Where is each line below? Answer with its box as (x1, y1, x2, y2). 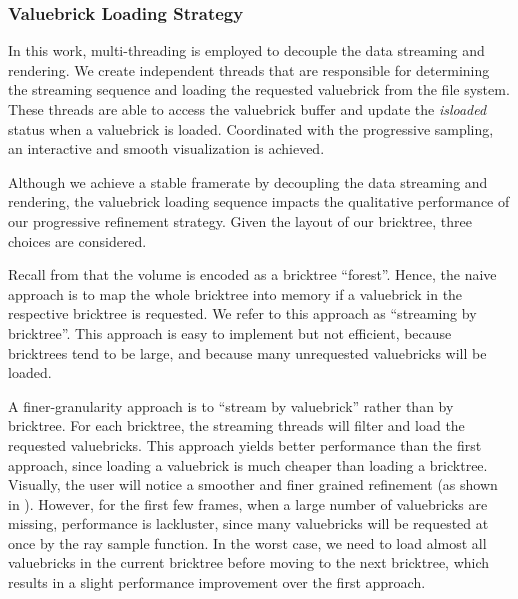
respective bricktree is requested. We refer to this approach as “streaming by (8, 303, 477, 324)
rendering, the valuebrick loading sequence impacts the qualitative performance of (8, 191, 510, 212)
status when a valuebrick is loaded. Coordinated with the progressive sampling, (8, 118, 494, 139)
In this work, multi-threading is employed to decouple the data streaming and (8, 40, 485, 61)
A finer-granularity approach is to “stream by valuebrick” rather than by (8, 395, 454, 416)
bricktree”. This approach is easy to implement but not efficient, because (8, 322, 452, 343)
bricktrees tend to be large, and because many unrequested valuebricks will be (8, 342, 487, 363)
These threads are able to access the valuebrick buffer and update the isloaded (8, 99, 487, 119)
